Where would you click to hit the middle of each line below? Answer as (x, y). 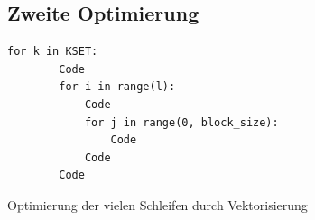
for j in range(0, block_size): (181, 122)
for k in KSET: (53, 52)
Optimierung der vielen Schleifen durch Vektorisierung (157, 204)
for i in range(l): (117, 87)
